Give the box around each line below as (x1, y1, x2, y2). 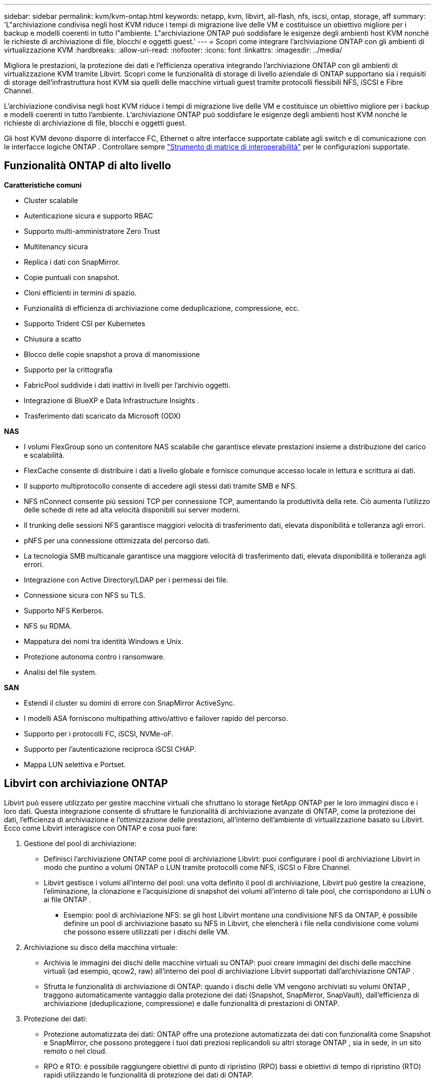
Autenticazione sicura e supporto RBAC (24, 211, 153, 220)
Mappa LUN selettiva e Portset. (24, 760, 126, 769)
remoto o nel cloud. (44, 1046, 107, 1055)
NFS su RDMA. (24, 621, 72, 630)
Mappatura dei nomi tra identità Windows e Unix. (24, 637, 184, 646)
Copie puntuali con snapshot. (24, 273, 120, 282)
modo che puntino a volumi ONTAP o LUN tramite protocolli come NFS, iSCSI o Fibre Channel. (44, 863, 351, 871)
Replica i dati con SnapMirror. (24, 257, 120, 266)
